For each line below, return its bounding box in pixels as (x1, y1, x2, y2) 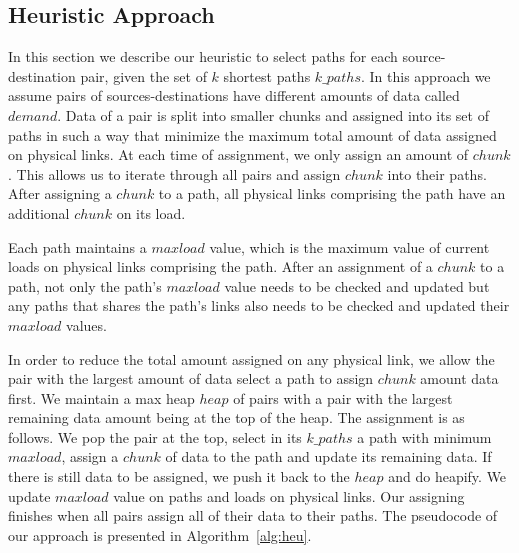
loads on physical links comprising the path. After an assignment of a (8, 256, 433, 277)
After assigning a (8, 183, 112, 204)
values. (66, 314, 107, 335)
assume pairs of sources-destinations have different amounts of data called (8, 85, 460, 106)
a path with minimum (357, 426, 492, 447)
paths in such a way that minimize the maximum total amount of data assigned (8, 124, 497, 145)
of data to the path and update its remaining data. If (165, 446, 492, 467)
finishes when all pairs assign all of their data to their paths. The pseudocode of (8, 505, 498, 526)
